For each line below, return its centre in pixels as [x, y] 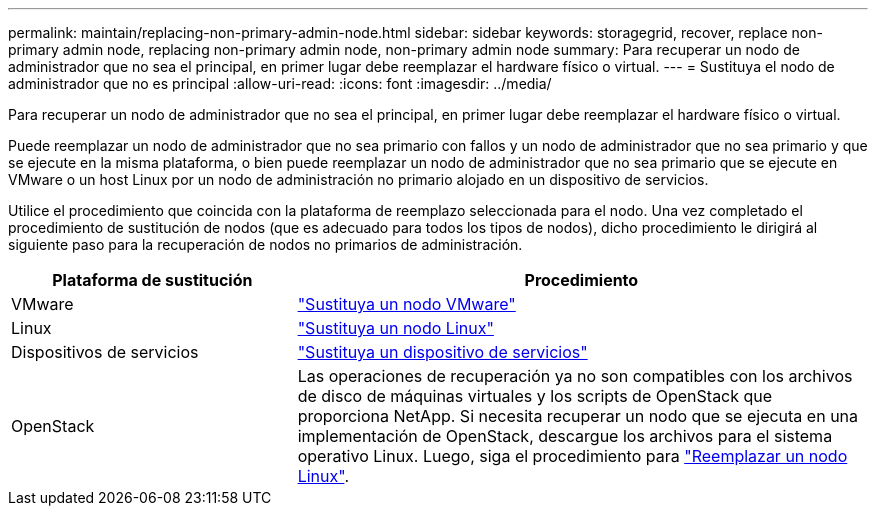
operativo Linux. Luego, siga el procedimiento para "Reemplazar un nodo [572, 456]
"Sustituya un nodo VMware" [406, 304]
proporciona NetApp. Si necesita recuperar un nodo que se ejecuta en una [578, 416]
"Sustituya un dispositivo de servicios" [442, 352]
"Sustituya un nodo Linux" [395, 328]
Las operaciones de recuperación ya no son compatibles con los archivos [575, 376]
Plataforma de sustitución [152, 280]
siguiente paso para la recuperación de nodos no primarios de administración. [265, 244]
